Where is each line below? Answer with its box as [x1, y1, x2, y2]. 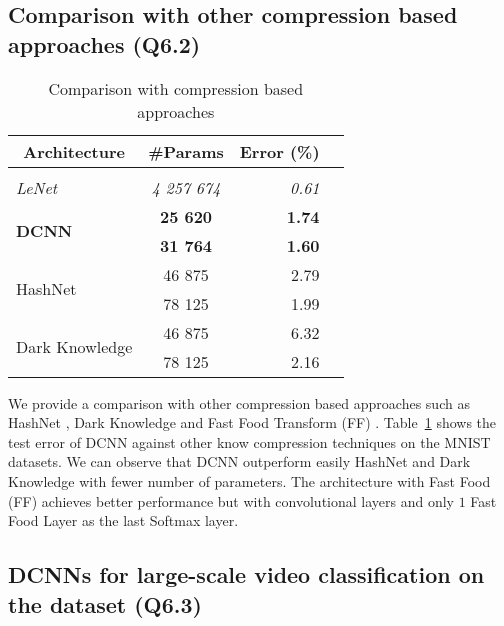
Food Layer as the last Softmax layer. [8, 510, 239, 531]
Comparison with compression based [48, 76, 304, 100]
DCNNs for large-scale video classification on [8, 559, 485, 590]
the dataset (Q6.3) [8, 588, 202, 619]
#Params [148, 139, 224, 163]
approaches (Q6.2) [8, 28, 201, 59]
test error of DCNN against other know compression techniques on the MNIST [8, 431, 491, 452]
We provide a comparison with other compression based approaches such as [8, 392, 470, 413]
